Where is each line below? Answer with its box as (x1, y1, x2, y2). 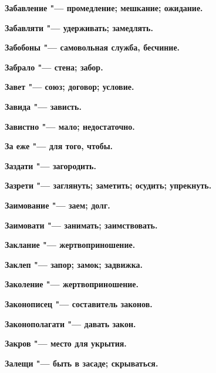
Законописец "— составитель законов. (5, 297, 153, 310)
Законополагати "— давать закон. (5, 317, 136, 330)
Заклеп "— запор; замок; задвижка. (5, 258, 143, 270)
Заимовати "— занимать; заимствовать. (5, 219, 158, 231)
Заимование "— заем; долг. (5, 199, 110, 211)
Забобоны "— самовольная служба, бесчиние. (5, 41, 180, 53)
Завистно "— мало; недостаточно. (5, 120, 135, 132)
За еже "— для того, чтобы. (5, 140, 113, 152)
